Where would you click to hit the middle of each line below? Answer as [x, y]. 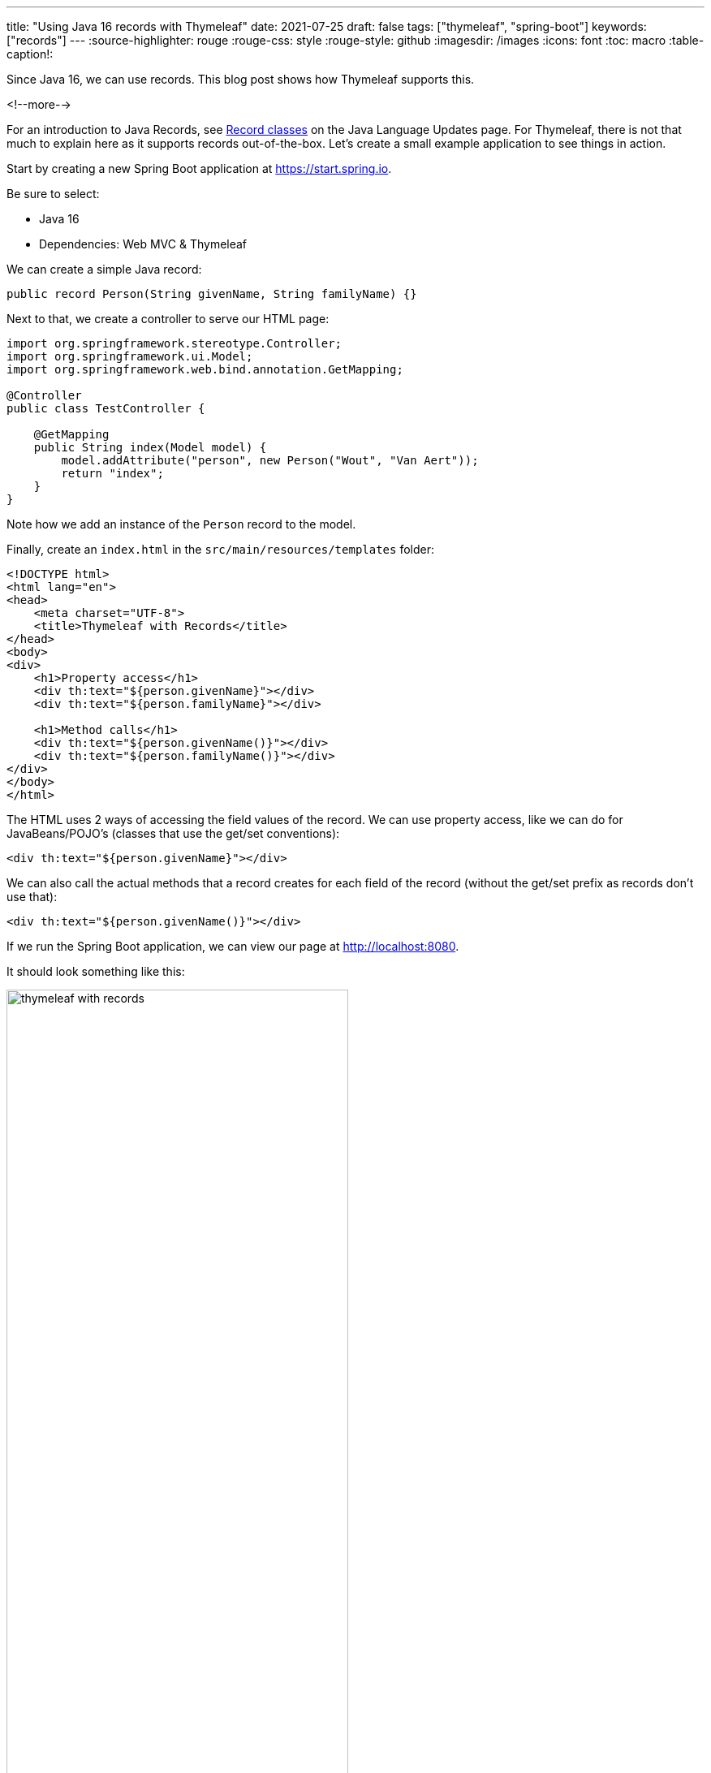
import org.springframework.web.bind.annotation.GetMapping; [205, 369]
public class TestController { [106, 408]
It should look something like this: [96, 971]
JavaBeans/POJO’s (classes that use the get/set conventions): [173, 833]
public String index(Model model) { [150, 447]
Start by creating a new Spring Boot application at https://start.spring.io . [199, 168]
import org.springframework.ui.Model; [130, 356]
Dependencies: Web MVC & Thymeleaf [143, 244]
